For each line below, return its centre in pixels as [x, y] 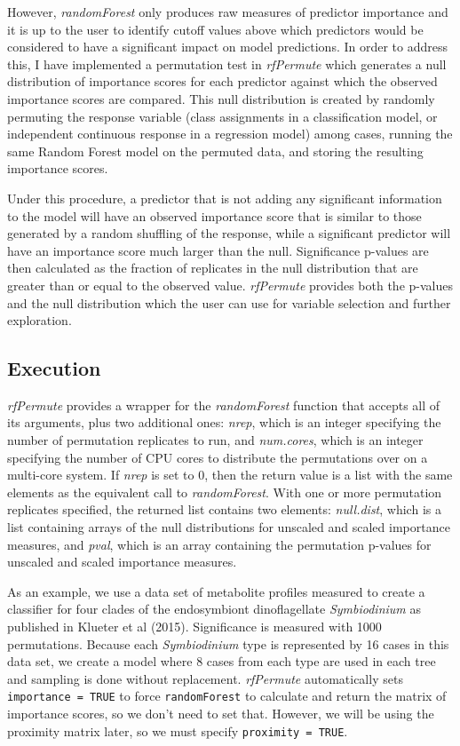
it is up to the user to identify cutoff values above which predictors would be [215, 29]
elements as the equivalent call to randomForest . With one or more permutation [225, 492]
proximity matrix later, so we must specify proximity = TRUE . [178, 730]
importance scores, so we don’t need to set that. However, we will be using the [221, 714]
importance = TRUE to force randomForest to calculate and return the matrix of [227, 696]
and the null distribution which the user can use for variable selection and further [229, 302]
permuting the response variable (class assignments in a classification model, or [222, 116]
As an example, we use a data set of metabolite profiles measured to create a [216, 591]
